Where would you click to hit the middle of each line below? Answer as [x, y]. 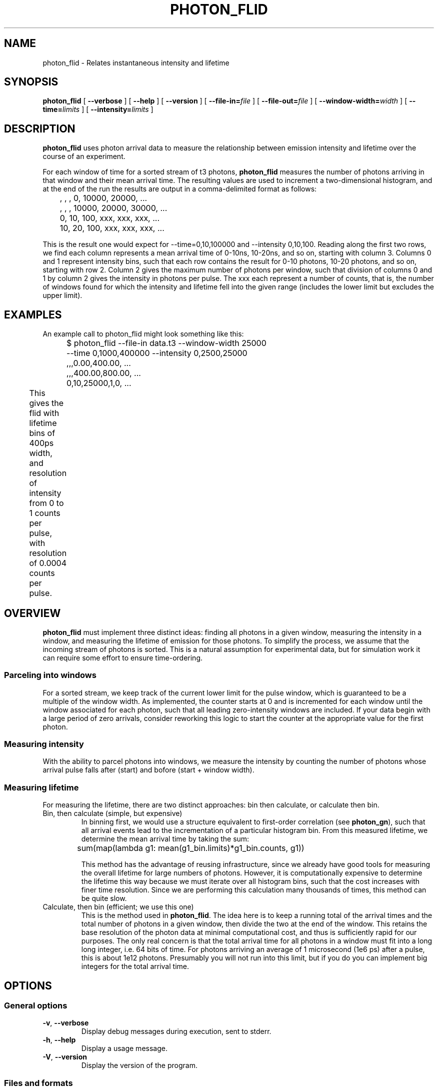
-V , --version [65, 1057]
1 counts [45, 513]
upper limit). [62, 295]
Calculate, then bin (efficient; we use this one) [118, 907]
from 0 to [46, 503]
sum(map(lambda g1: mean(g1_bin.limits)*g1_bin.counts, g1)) [191, 848]
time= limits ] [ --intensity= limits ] [98, 109]
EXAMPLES [33, 314]
